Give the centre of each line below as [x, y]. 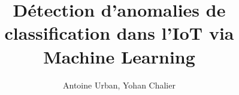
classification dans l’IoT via [119, 33]
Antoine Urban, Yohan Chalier [119, 85]
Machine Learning [119, 56]
